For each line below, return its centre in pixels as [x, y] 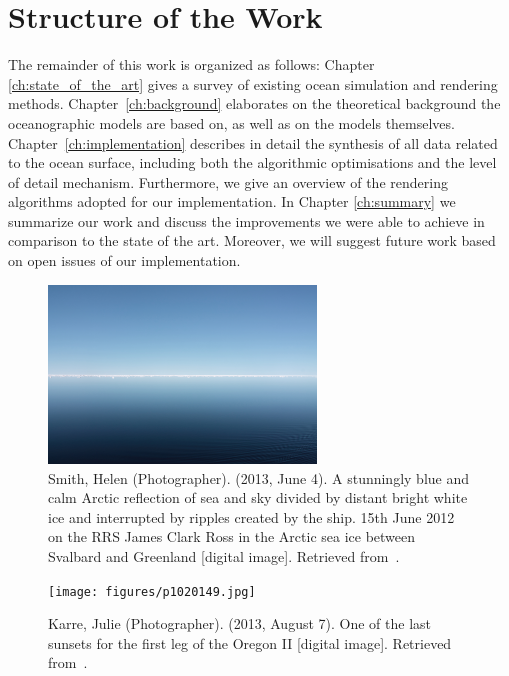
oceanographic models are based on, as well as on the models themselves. [231, 122]
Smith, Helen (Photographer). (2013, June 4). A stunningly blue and [259, 477]
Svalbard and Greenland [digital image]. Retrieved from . [224, 555]
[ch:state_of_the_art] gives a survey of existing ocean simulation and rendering [253, 83]
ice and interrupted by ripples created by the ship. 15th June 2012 [251, 516]
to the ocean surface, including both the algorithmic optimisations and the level [252, 162]
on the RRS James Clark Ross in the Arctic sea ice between [232, 536]
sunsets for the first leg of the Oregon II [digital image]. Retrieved [250, 642]
